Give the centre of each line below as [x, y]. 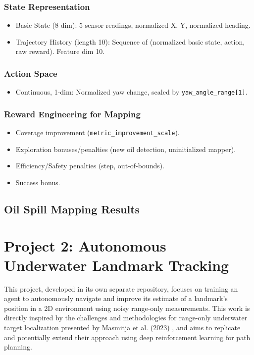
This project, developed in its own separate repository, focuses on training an [121, 288]
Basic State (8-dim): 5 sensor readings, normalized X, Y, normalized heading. [133, 25]
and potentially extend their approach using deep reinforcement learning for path [127, 337]
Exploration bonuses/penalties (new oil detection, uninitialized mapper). [126, 149]
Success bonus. [38, 182]
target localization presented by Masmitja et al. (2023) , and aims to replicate [122, 327]
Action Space [31, 73]
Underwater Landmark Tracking [117, 265]
